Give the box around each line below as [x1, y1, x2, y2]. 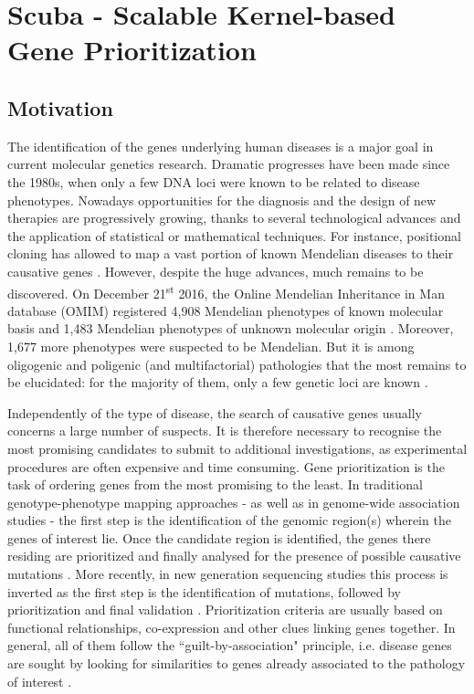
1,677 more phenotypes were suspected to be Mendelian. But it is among [7, 336, 415, 355]
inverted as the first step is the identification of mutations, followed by [7, 582, 401, 601]
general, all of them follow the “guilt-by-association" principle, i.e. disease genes [7, 636, 452, 655]
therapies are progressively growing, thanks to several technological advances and [7, 208, 461, 227]
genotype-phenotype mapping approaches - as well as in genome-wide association [7, 492, 460, 511]
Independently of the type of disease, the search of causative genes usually [7, 403, 422, 422]
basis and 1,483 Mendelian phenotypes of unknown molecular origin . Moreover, [7, 319, 454, 338]
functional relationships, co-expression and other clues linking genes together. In [7, 617, 456, 636]
